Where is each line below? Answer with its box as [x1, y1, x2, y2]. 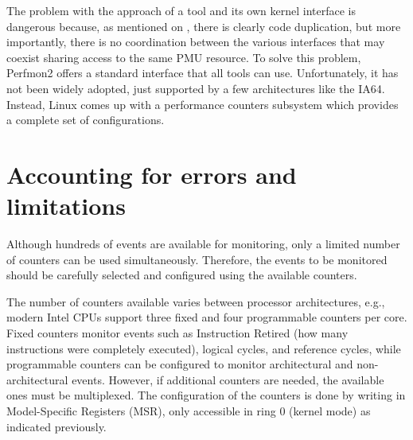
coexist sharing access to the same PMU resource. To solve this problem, [6, 49, 361, 65]
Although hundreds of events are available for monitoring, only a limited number [6, 236, 400, 252]
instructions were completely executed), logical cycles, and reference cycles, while [6, 340, 401, 356]
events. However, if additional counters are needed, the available [72, 371, 384, 387]
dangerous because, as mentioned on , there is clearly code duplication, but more [6, 18, 401, 34]
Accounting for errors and [6, 158, 297, 190]
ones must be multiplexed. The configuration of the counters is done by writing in [6, 387, 406, 403]
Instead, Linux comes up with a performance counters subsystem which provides [6, 95, 399, 112]
